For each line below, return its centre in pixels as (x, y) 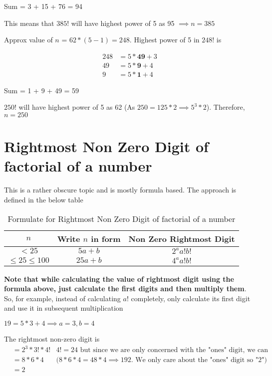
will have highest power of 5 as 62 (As (77, 107)
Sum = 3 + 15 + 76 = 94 (43, 6)
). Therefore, (226, 107)
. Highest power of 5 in (164, 40)
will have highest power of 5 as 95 (123, 23)
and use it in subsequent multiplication (64, 308)
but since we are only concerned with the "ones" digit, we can (174, 350)
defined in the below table (44, 199)
